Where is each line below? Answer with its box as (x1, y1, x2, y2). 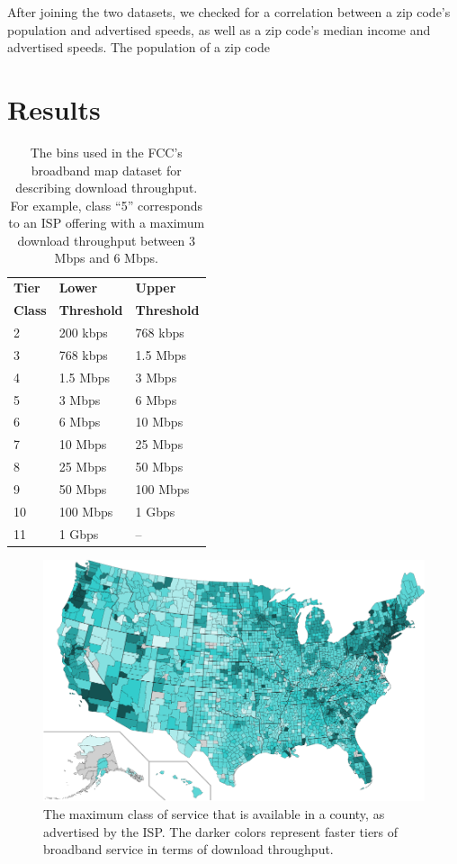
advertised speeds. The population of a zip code (7, 38, 270, 57)
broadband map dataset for (31, 160, 182, 179)
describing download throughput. (15, 178, 198, 197)
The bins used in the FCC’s (30, 142, 183, 161)
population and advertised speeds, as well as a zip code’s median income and (7, 20, 431, 39)
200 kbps (58, 323, 108, 341)
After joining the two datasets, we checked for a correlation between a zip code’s (7, 3, 451, 21)
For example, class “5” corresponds (10, 195, 203, 214)
